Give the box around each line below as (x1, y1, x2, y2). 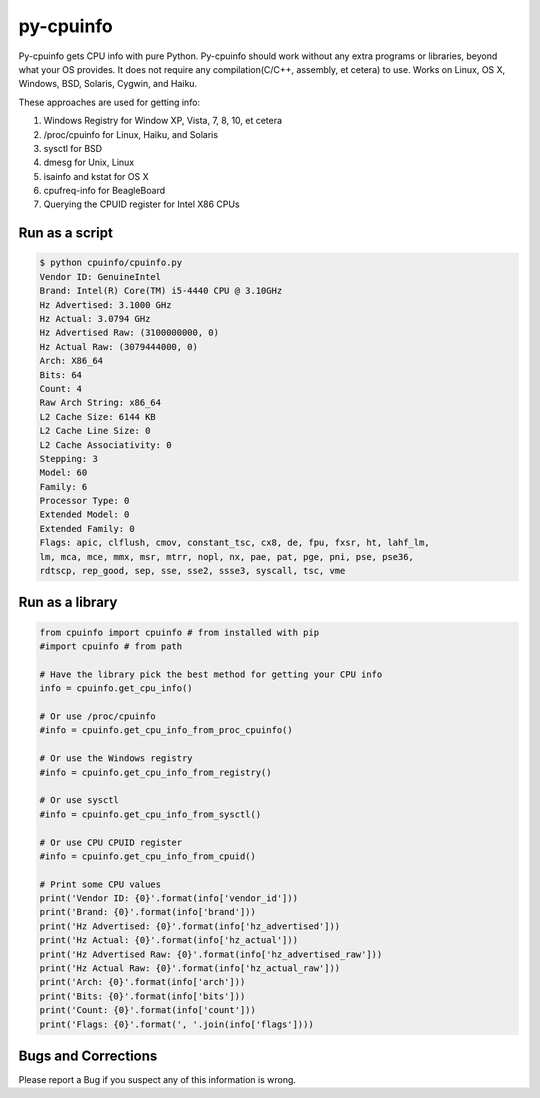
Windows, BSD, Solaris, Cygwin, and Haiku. (18, 78, 198, 90)
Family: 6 (39, 481, 88, 492)
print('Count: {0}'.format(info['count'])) (39, 1005, 257, 1016)
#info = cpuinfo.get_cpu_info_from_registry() (39, 766, 272, 778)
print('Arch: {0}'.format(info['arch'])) (39, 976, 246, 988)
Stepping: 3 (39, 453, 99, 464)
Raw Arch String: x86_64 (39, 397, 162, 409)
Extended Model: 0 (39, 509, 130, 520)
